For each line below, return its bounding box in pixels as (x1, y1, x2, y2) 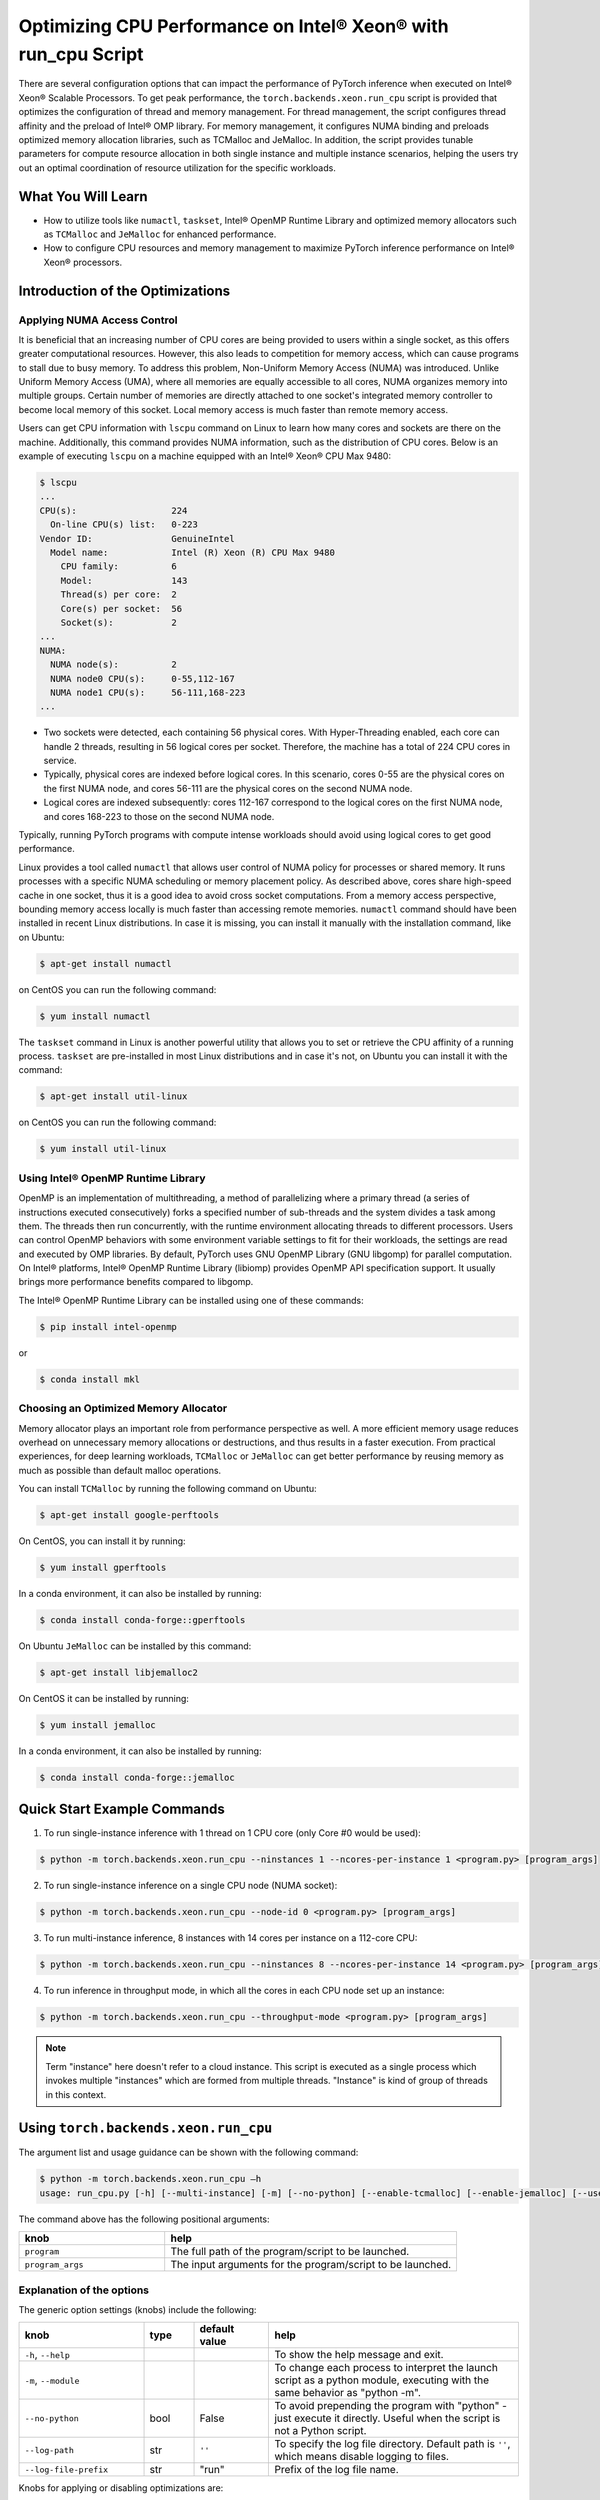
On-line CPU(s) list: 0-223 (50, 519, 199, 530)
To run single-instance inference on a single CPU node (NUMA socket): (43, 1880, 338, 1892)
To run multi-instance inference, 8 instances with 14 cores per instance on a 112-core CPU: (43, 1932, 418, 1944)
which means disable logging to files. (274, 2450, 450, 2464)
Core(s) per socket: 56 (60, 603, 183, 614)
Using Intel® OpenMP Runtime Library (18, 1171, 206, 1185)
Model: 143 (60, 575, 188, 586)
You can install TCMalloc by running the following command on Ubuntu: (18, 1483, 317, 1495)
